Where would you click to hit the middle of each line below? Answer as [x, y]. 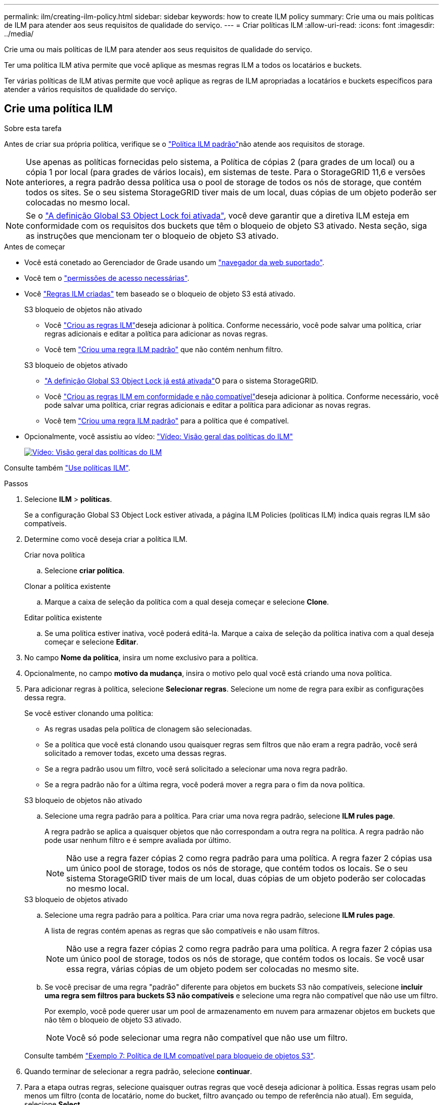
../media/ [19, 34]
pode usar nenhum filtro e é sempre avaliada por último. [138, 840]
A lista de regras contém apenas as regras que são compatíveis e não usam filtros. [182, 930]
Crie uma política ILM [58, 109]
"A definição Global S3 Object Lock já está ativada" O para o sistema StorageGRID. [181, 380]
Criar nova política [55, 555]
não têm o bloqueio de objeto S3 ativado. [113, 1019]
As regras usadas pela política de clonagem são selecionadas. [148, 729]
